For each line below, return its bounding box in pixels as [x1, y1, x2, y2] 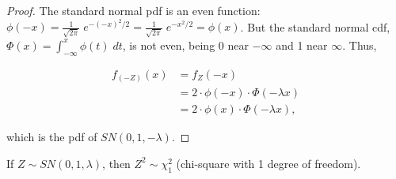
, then [102, 155, 131, 171]
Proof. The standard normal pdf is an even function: [6, 2, 261, 18]
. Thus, [342, 36, 377, 53]
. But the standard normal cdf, [240, 18, 390, 35]
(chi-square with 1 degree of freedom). [176, 155, 361, 171]
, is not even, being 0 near [122, 36, 249, 53]
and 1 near [276, 36, 328, 53]
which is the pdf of [6, 129, 97, 145]
